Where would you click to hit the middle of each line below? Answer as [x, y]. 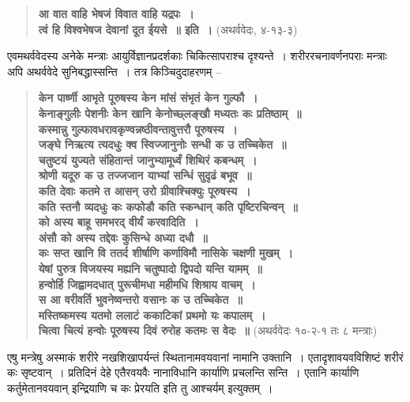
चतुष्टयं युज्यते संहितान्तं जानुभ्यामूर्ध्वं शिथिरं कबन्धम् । [148, 159]
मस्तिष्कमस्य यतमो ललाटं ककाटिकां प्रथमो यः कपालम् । [152, 315]
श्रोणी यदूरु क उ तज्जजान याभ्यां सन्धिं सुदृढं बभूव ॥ [145, 175]
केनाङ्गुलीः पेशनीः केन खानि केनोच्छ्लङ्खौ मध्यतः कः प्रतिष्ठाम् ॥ [170, 113]
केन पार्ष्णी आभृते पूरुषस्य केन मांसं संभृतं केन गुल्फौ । [148, 98]
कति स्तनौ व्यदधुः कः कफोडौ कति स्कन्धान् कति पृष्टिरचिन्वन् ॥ [168, 206]
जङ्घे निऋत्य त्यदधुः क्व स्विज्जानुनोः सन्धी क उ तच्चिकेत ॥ [162, 144]
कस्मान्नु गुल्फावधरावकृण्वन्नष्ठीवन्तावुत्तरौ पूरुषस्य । [138, 129]
